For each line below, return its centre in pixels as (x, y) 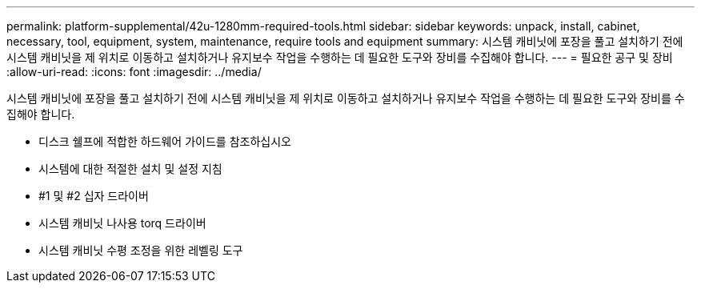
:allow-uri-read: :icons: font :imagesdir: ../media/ (134, 72)
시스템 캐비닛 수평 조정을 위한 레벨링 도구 (141, 250)
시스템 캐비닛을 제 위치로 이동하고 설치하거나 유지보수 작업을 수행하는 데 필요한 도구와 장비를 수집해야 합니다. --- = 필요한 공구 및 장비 (340, 57)
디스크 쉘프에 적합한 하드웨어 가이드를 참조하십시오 (165, 141)
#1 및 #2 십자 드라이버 (94, 196)
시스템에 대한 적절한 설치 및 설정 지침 (130, 169)
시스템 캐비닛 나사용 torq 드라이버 (122, 223)
